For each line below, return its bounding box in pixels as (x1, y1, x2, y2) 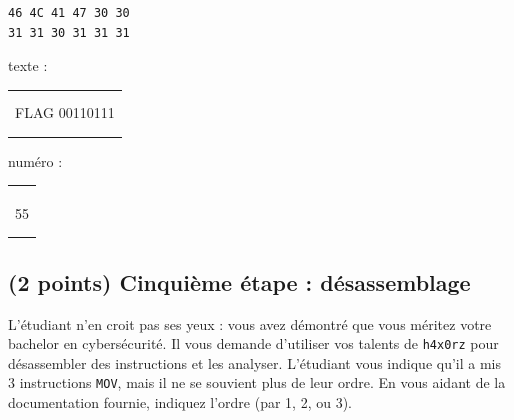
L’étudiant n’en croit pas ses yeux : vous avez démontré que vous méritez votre (8, 313, 492, 334)
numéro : (8, 150, 63, 171)
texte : (8, 55, 48, 76)
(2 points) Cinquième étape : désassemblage (8, 266, 471, 297)
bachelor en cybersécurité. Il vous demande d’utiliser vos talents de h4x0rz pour (8, 333, 499, 354)
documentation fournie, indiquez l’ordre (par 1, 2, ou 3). (8, 392, 352, 413)
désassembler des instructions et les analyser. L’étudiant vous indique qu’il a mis (8, 352, 502, 373)
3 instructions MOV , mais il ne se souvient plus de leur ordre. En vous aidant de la (8, 372, 506, 393)
